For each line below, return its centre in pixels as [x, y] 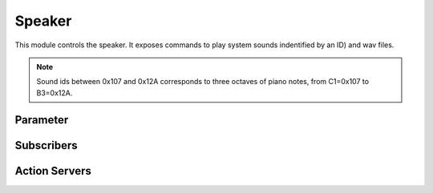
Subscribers [46, 145]
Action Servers [53, 171]
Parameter [42, 120]
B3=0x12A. [55, 93]
